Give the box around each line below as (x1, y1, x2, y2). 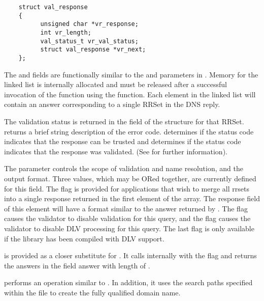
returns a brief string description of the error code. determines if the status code (4, 126, 254, 136)
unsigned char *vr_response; (40, 20, 139, 28)
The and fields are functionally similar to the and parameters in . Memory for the (4, 69, 258, 79)
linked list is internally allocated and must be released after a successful (4, 79, 227, 90)
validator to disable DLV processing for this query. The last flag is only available (4, 223, 254, 233)
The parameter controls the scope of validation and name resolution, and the (4, 163, 243, 174)
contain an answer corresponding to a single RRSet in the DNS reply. (4, 99, 220, 110)
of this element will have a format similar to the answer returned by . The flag (4, 203, 248, 213)
